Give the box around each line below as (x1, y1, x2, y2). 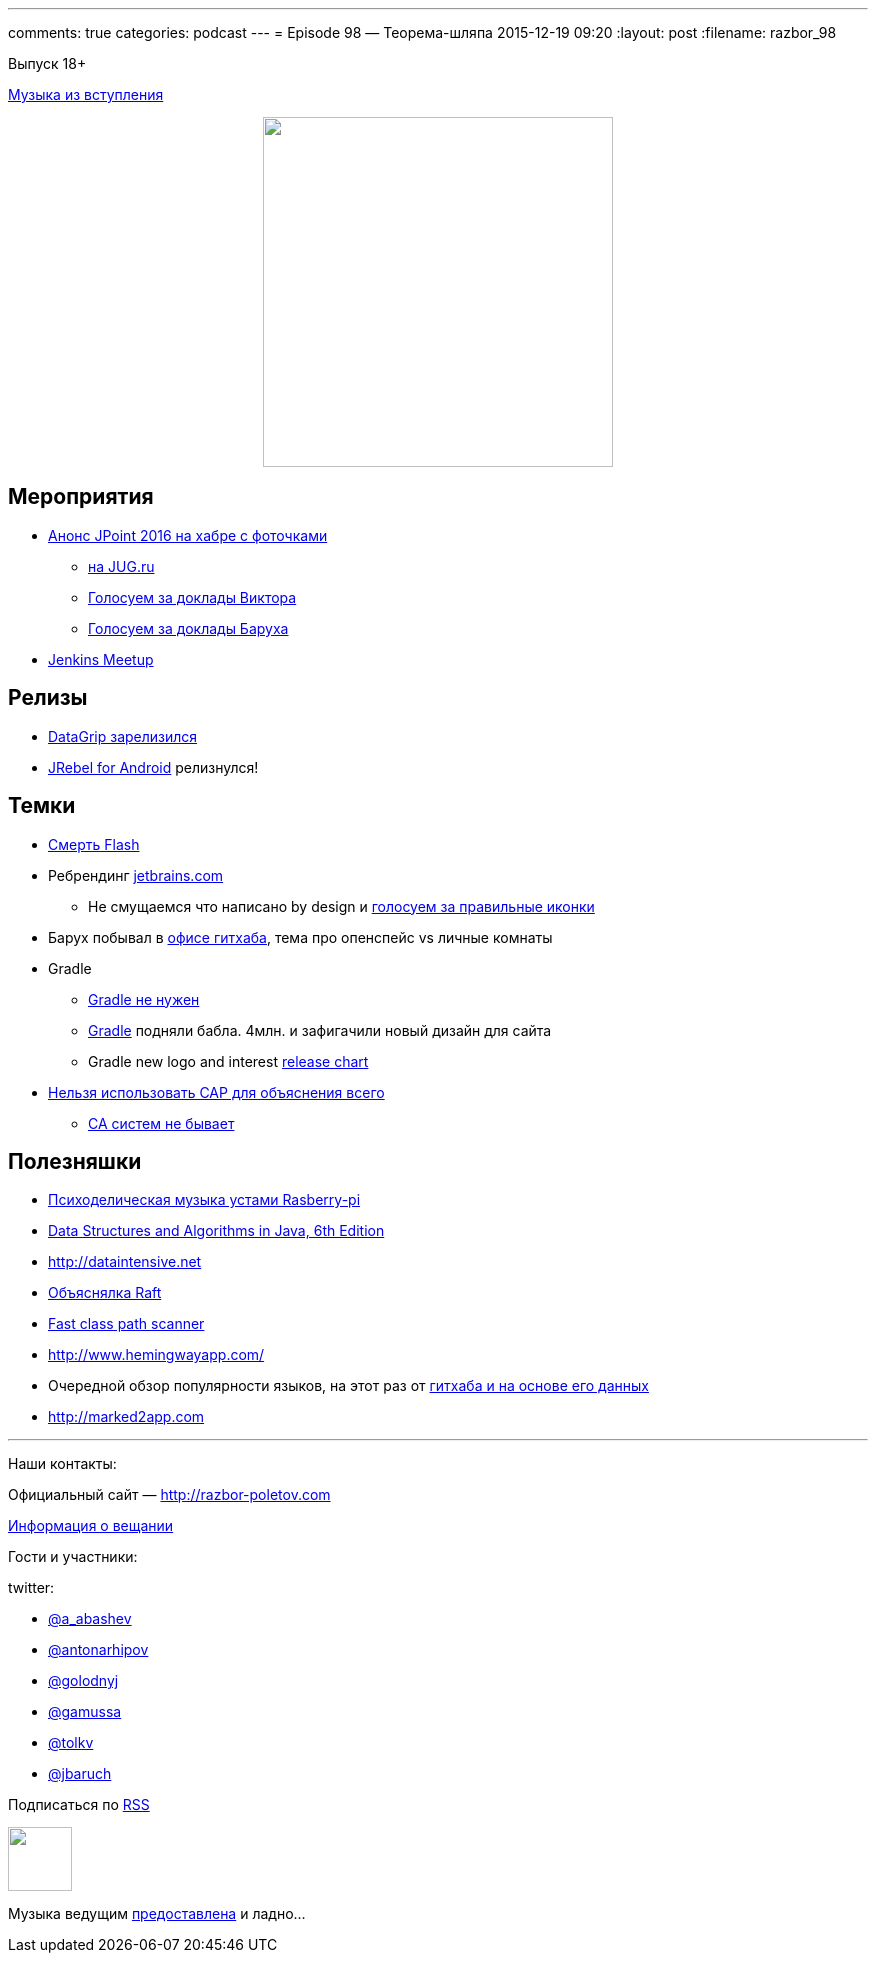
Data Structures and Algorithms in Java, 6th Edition (48, 1222, 385, 1240)
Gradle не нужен (88, 990, 200, 1008)
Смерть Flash (48, 835, 140, 853)
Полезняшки (8, 1148, 142, 1174)
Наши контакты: (8, 1455, 117, 1473)
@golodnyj (48, 1672, 119, 1690)
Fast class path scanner (48, 1315, 205, 1333)
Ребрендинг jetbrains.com (48, 866, 224, 884)
